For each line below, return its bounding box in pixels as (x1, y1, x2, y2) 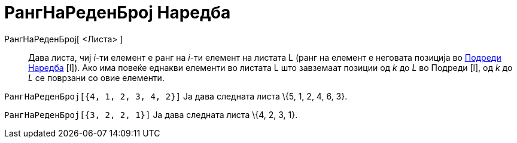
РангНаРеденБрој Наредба (4, 2, 231, 23)
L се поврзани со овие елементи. (28, 72, 165, 83)
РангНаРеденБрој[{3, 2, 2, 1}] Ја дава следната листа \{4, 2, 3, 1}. (4, 109, 298, 120)
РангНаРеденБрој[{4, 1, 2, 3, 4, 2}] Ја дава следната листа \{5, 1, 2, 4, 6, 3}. (4, 91, 348, 101)
